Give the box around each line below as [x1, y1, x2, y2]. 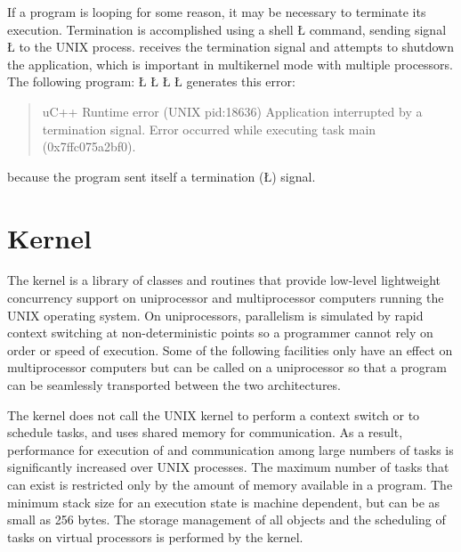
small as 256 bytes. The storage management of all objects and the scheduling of [7, 510, 446, 529]
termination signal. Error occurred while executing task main [42, 119, 376, 138]
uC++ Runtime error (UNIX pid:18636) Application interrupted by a [42, 101, 423, 120]
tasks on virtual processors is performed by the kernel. [7, 527, 303, 546]
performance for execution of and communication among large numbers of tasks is [7, 440, 454, 459]
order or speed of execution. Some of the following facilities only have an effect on [7, 340, 453, 359]
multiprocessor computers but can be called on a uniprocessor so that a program [7, 358, 447, 377]
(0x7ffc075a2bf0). [42, 137, 136, 156]
